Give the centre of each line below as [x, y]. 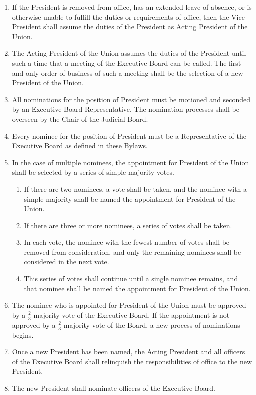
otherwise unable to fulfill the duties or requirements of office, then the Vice [128, 16]
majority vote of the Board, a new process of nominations [152, 325]
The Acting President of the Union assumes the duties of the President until [129, 53]
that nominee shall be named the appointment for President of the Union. [137, 288]
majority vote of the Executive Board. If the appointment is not [132, 315]
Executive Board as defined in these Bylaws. [80, 145]
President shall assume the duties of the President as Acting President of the [130, 26]
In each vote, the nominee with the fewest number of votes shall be [127, 242]
